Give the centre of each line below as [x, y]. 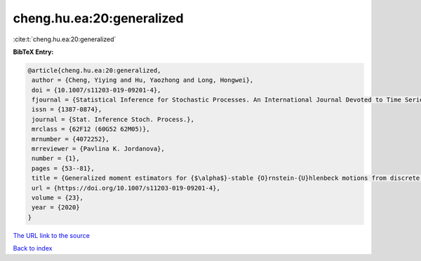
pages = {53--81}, [63, 168]
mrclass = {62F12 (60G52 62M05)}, [91, 129]
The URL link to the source [52, 235]
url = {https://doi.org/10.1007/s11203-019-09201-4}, [126, 188]
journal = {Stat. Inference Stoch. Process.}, [113, 119]
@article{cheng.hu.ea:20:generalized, [94, 70]
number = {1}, [56, 158]
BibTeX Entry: [33, 52]
